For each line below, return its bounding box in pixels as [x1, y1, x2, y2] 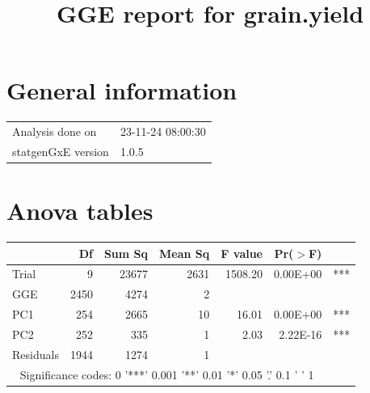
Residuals [12, 345, 59, 362]
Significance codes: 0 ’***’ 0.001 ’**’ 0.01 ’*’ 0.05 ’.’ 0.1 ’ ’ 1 [19, 366, 314, 382]
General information [6, 74, 238, 107]
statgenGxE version [12, 142, 109, 159]
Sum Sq [103, 244, 149, 261]
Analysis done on [12, 123, 97, 140]
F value [221, 244, 263, 261]
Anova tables [6, 194, 153, 227]
